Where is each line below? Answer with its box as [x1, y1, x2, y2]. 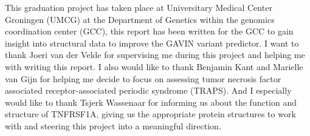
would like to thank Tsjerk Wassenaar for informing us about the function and [5, 96, 297, 108]
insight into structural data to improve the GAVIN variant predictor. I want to [5, 36, 299, 49]
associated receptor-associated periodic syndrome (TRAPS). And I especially [5, 84, 292, 97]
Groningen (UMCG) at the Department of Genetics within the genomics [5, 13, 275, 25]
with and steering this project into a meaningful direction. [5, 119, 221, 132]
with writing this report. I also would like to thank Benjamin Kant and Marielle [5, 60, 303, 73]
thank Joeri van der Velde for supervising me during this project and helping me [5, 48, 305, 61]
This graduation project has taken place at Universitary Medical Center [5, 1, 272, 13]
